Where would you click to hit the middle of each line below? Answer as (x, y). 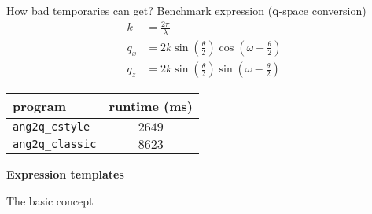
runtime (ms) (151, 106)
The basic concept (50, 200)
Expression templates (65, 174)
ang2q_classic (55, 144)
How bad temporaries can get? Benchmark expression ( (140, 10)
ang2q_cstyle (52, 127)
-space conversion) (322, 10)
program (40, 106)
